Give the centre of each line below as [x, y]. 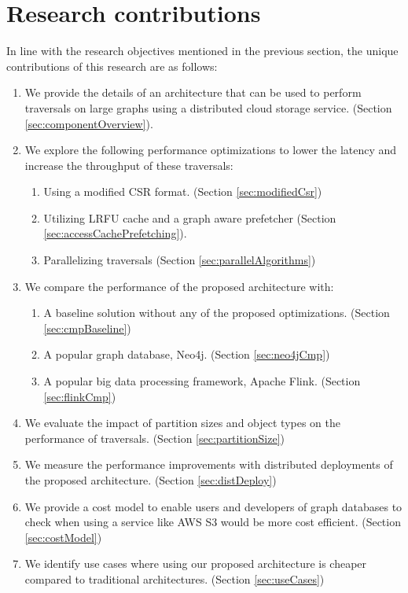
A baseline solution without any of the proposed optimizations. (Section [217, 313]
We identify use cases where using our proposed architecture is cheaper [196, 564]
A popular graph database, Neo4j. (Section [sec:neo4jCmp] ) [187, 354]
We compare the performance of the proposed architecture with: [179, 286]
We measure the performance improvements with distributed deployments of [209, 464]
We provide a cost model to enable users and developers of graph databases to [213, 506]
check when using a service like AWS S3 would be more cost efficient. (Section [213, 522]
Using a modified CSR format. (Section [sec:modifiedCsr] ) [183, 192]
